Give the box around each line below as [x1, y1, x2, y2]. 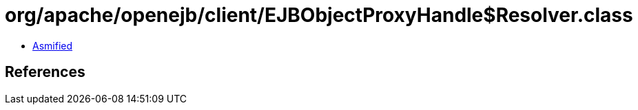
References [5, 63, 85, 81]
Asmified [32, 39, 73, 52]
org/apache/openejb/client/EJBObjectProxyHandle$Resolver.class [5, 3, 633, 27]
